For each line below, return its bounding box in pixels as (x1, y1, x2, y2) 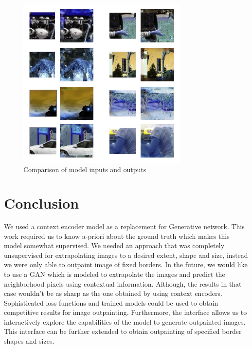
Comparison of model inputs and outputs (23, 164, 146, 174)
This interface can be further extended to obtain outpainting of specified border (4, 326, 242, 336)
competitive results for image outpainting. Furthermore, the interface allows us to (4, 307, 247, 317)
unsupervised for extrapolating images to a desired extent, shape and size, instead (4, 250, 248, 260)
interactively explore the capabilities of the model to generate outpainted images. (4, 316, 246, 327)
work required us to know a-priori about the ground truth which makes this (4, 231, 230, 241)
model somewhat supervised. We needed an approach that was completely (4, 240, 225, 251)
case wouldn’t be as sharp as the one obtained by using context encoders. (4, 288, 222, 298)
